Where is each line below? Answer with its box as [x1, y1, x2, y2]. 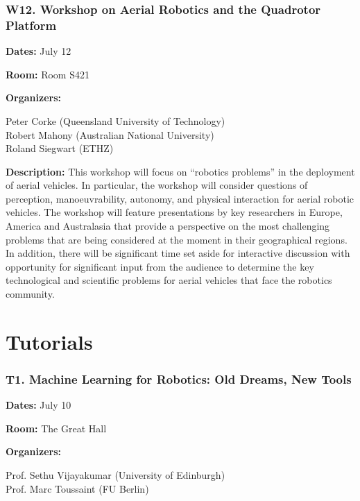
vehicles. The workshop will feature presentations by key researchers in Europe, [6, 205, 343, 219]
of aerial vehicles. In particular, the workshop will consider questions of [6, 178, 308, 192]
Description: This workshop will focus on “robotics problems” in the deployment [6, 164, 355, 178]
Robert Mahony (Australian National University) [6, 127, 214, 142]
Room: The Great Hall [6, 421, 107, 435]
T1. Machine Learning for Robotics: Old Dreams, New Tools [6, 370, 352, 387]
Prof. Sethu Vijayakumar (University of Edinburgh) [6, 468, 225, 482]
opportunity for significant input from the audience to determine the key [6, 259, 314, 273]
